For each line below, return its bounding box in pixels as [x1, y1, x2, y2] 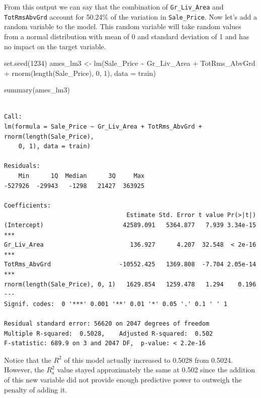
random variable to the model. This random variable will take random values [4, 21, 241, 32]
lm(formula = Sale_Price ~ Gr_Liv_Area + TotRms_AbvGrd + [4, 123, 202, 131]
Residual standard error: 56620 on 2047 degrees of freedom [4, 320, 210, 327]
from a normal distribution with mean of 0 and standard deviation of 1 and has [4, 31, 249, 41]
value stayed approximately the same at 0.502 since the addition [57, 364, 255, 375]
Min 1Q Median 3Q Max [18, 172, 145, 180]
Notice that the [4, 354, 51, 365]
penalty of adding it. [4, 384, 67, 394]
